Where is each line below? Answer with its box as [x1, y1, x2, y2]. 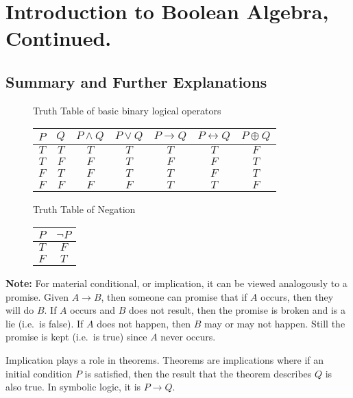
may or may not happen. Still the [204, 316, 345, 330]
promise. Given [5, 289, 69, 303]
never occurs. [160, 329, 216, 344]
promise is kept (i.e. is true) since [5, 329, 147, 344]
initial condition [5, 366, 73, 380]
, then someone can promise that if [101, 289, 247, 303]
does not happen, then [97, 316, 191, 330]
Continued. [5, 24, 112, 52]
